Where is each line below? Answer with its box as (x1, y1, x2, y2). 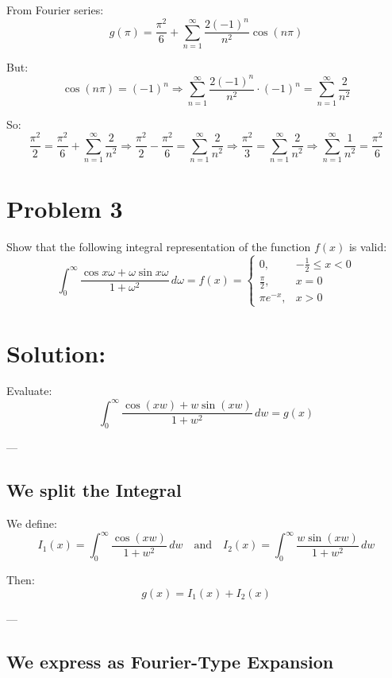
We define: (6, 515, 57, 532)
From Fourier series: (6, 2, 104, 17)
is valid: (348, 238, 387, 255)
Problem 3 (6, 192, 123, 225)
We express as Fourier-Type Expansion (6, 649, 334, 673)
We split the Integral (6, 478, 182, 502)
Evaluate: (6, 382, 52, 399)
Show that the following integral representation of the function (6, 238, 311, 255)
